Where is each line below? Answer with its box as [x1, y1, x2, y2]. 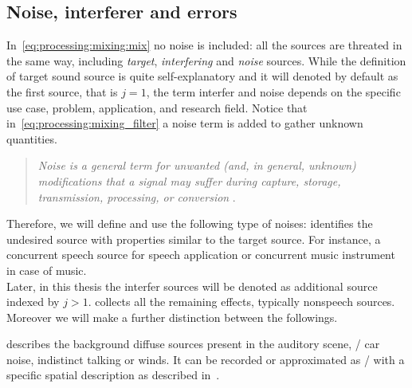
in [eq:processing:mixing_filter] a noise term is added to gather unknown [6, 115, 363, 131]
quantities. [6, 130, 57, 147]
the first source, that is [6, 83, 118, 100]
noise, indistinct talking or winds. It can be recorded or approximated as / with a [6, 351, 405, 367]
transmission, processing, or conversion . [37, 188, 236, 205]
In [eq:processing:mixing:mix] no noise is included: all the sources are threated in [6, 37, 402, 53]
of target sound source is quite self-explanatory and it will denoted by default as [6, 68, 398, 84]
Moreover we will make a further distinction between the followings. [6, 308, 338, 325]
